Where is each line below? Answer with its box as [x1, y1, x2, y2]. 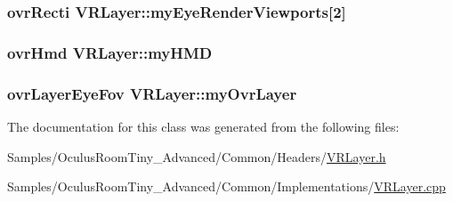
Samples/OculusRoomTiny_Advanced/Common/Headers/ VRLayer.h [7, 147, 386, 166]
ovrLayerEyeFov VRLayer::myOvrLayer [7, 82, 297, 104]
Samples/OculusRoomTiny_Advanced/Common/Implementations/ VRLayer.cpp [7, 177, 446, 196]
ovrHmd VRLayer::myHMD [7, 41, 213, 63]
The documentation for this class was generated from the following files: [7, 117, 400, 135]
